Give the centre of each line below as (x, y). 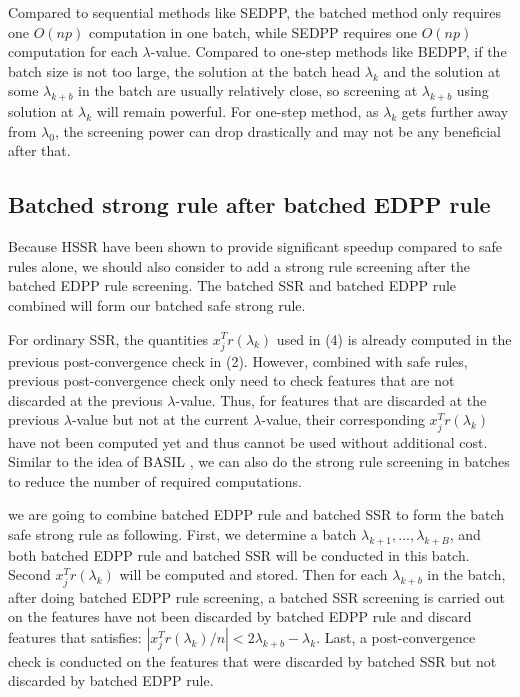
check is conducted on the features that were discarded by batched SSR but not (252, 660)
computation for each (73, 51)
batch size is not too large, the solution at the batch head (184, 70)
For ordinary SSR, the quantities (108, 338)
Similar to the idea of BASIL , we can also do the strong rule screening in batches (259, 461)
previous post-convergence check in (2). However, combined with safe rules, (238, 360)
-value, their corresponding (343, 419)
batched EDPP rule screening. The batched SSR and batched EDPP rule (232, 285)
